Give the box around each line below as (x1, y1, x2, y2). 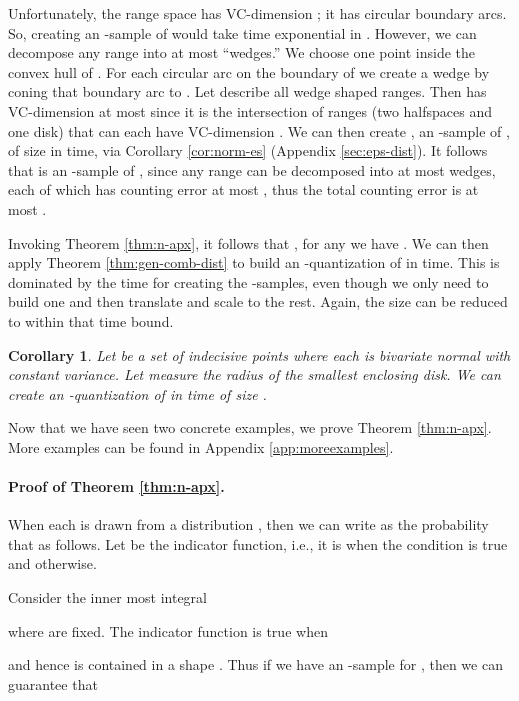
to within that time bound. (8, 310, 174, 331)
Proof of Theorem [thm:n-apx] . (8, 476, 225, 497)
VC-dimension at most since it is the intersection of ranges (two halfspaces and (8, 100, 493, 121)
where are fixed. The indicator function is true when (8, 620, 328, 641)
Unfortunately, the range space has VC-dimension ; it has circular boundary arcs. (8, 3, 507, 23)
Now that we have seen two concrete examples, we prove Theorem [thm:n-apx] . (8, 417, 492, 438)
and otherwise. (8, 553, 97, 574)
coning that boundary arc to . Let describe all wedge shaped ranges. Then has (8, 81, 487, 102)
